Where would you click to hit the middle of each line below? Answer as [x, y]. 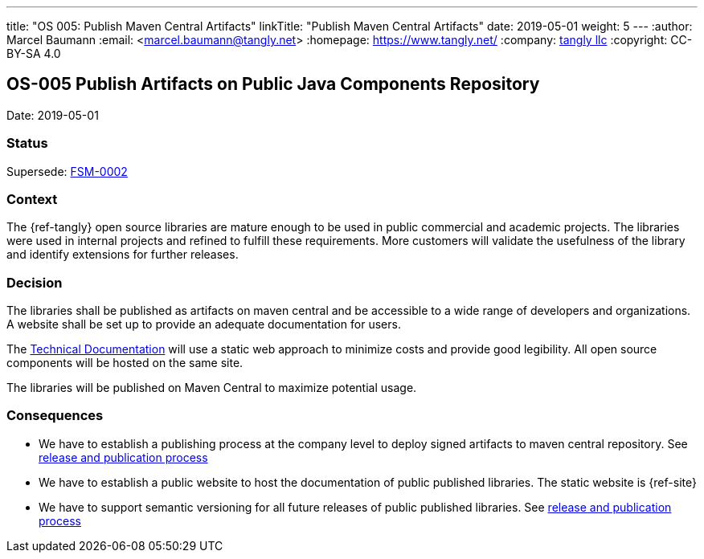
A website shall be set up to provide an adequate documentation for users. [204, 324]
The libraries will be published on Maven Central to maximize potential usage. [212, 388]
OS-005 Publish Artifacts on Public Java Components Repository [273, 84]
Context [32, 199]
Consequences [55, 416]
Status [27, 143]
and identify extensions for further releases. [123, 255]
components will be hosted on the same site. [125, 363]
